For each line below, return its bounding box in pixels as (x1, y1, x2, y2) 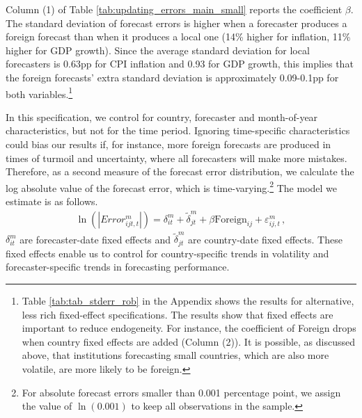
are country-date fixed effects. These (188, 232, 343, 246)
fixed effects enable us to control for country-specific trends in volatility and (6, 246, 329, 260)
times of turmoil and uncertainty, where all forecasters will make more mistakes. (6, 150, 347, 165)
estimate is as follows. (6, 194, 98, 209)
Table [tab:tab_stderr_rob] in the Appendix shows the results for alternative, (22, 294, 354, 308)
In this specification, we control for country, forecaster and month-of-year (6, 109, 318, 124)
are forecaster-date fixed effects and (19, 232, 171, 246)
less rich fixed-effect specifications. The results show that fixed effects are (22, 307, 333, 321)
